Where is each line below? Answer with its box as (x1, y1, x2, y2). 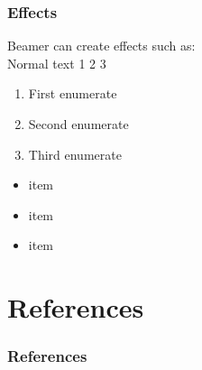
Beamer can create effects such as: (7, 36, 196, 55)
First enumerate (28, 84, 117, 103)
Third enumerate (28, 144, 122, 163)
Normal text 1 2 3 (7, 53, 106, 72)
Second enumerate (28, 115, 129, 133)
